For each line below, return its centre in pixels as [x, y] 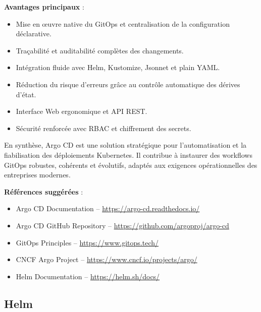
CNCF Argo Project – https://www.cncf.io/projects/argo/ [107, 259]
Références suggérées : [44, 191]
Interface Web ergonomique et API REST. [82, 111]
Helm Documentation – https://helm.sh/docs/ [88, 276]
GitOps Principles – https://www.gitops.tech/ [87, 242]
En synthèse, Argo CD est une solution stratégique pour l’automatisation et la [125, 145]
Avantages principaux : [44, 7]
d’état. [26, 94]
